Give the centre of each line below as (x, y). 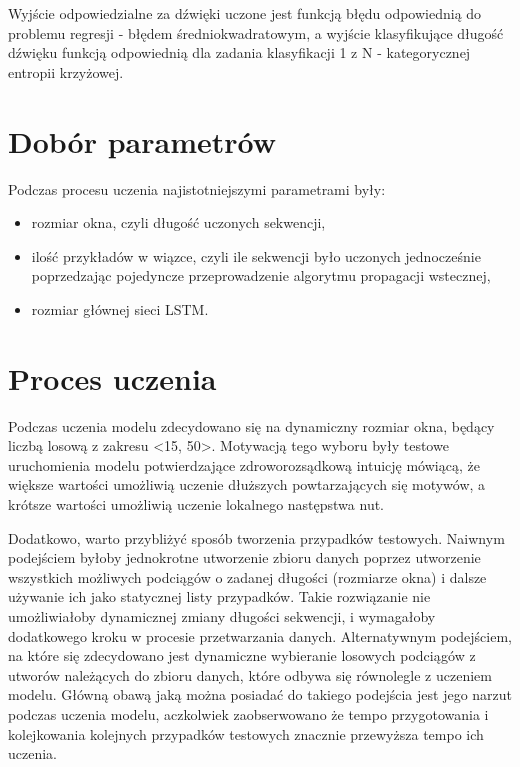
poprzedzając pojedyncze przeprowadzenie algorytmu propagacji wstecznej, (261, 275)
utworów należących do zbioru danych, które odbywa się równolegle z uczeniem (250, 674)
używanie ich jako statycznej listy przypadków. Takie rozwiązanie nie (219, 596)
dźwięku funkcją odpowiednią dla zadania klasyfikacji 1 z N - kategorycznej (239, 52)
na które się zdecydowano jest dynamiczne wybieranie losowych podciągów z (242, 655)
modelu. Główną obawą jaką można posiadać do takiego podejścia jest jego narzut (260, 694)
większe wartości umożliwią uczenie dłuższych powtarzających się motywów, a (247, 484)
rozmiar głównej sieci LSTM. (120, 308)
